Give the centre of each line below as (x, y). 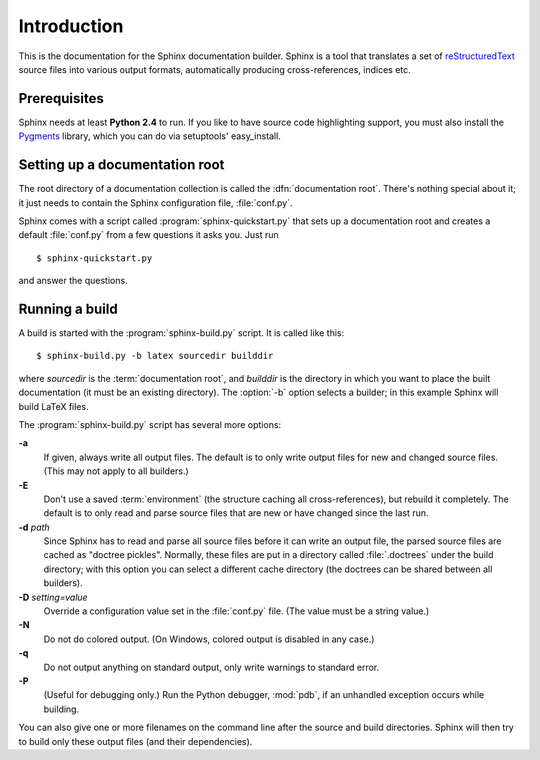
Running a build (68, 308)
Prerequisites (61, 98)
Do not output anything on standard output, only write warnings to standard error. (211, 667)
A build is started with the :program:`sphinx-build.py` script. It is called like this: (181, 333)
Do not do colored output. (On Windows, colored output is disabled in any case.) (209, 639)
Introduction (71, 26)
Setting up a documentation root (121, 165)
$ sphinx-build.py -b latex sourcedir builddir (155, 356)
